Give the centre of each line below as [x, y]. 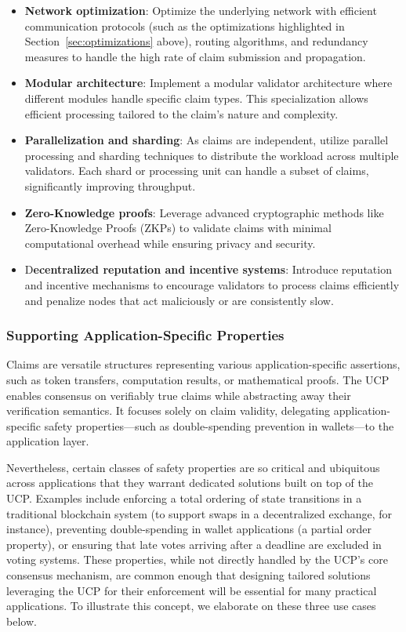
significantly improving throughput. [110, 185]
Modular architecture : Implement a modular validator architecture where [208, 83]
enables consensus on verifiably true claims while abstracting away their [179, 395]
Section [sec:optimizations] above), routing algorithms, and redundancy [196, 41]
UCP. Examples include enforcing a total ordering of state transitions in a [184, 498]
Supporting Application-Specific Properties [145, 335]
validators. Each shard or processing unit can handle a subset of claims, [197, 171]
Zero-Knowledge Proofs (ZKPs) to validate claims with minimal [178, 228]
